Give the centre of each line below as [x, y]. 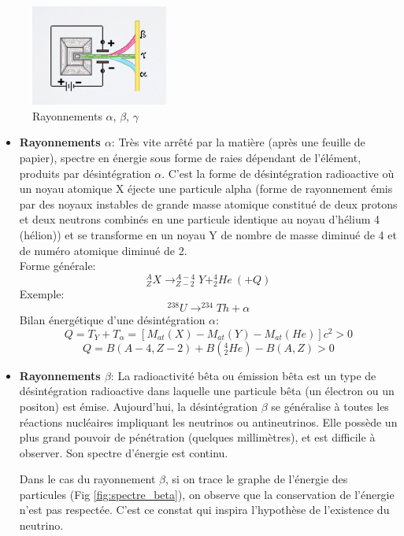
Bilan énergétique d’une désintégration [112, 320]
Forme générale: [57, 266]
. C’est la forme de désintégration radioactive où [278, 173]
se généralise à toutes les [330, 406]
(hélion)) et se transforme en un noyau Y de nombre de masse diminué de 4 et [208, 234]
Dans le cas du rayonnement [87, 479]
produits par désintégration [85, 173]
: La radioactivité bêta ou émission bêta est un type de [243, 375]
